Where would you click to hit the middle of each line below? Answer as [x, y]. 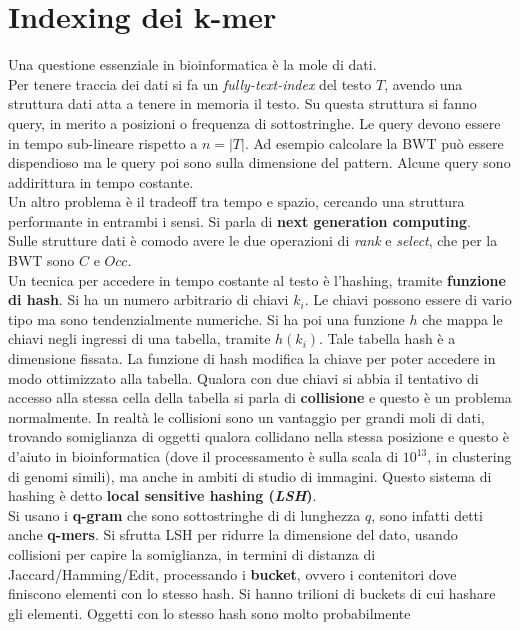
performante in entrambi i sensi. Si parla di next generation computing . [239, 220]
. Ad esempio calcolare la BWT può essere [374, 142]
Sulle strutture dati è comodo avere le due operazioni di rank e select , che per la [253, 240]
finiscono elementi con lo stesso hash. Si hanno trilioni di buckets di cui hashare [252, 593]
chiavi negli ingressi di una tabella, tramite [139, 338]
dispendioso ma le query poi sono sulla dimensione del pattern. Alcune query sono [259, 162]
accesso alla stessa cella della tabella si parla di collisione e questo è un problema [260, 397]
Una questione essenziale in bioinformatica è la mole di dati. [192, 64]
